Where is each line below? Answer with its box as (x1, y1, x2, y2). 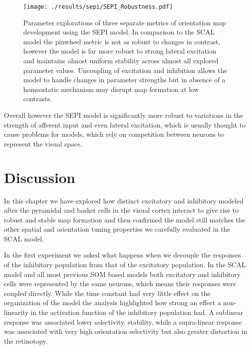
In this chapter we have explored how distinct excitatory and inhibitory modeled (4, 195, 244, 205)
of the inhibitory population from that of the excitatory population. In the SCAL (4, 259, 246, 270)
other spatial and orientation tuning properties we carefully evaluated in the (4, 224, 231, 234)
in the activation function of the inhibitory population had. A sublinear (31, 307, 243, 317)
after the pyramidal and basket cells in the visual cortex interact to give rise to (4, 205, 239, 215)
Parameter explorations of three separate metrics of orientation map (23, 17, 226, 27)
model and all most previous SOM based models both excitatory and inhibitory (4, 269, 241, 279)
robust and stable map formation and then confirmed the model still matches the (4, 214, 246, 224)
